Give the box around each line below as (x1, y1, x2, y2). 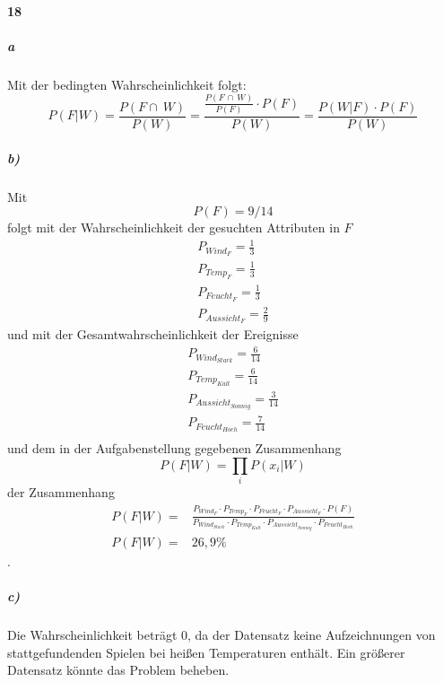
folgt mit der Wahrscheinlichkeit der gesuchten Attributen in (7, 218, 340, 237)
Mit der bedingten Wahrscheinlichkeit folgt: (7, 74, 247, 93)
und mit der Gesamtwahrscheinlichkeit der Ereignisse (7, 324, 299, 343)
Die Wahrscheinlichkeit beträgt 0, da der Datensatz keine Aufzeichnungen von (7, 625, 436, 644)
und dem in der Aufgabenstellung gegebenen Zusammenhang (7, 439, 342, 458)
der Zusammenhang (7, 483, 115, 502)
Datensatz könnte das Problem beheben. (7, 660, 230, 679)
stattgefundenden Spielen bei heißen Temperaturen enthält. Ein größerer (7, 643, 405, 661)
